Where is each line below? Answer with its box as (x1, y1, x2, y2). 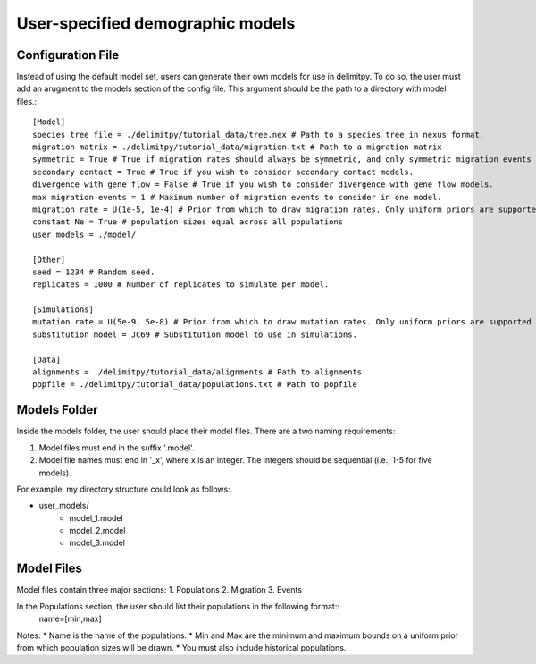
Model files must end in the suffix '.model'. (38, 442, 195, 453)
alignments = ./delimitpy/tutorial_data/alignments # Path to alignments (32, 367, 363, 377)
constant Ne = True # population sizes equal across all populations (32, 217, 344, 227)
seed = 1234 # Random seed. (32, 266, 155, 277)
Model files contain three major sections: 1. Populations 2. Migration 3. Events (16, 584, 303, 595)
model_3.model (69, 537, 125, 549)
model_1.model (69, 512, 124, 523)
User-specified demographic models (16, 13, 296, 33)
